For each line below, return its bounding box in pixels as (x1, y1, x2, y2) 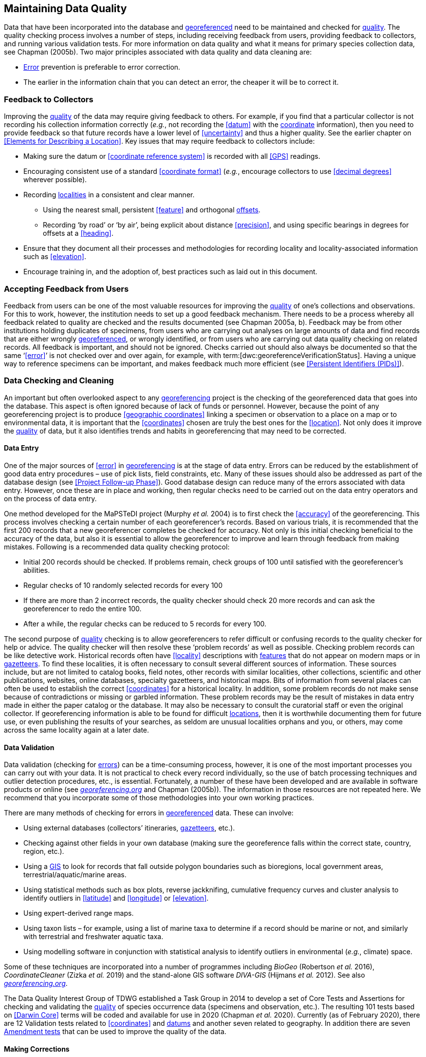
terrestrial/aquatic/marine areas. (23, 870, 127, 879)
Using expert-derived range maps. (23, 909, 134, 918)
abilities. (23, 566, 50, 574)
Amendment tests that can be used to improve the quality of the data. (4, 1027, 226, 1036)
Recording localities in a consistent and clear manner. (23, 190, 195, 199)
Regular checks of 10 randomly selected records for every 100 (23, 581, 223, 589)
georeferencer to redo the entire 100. (23, 604, 142, 613)
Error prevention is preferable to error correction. (23, 63, 181, 72)
